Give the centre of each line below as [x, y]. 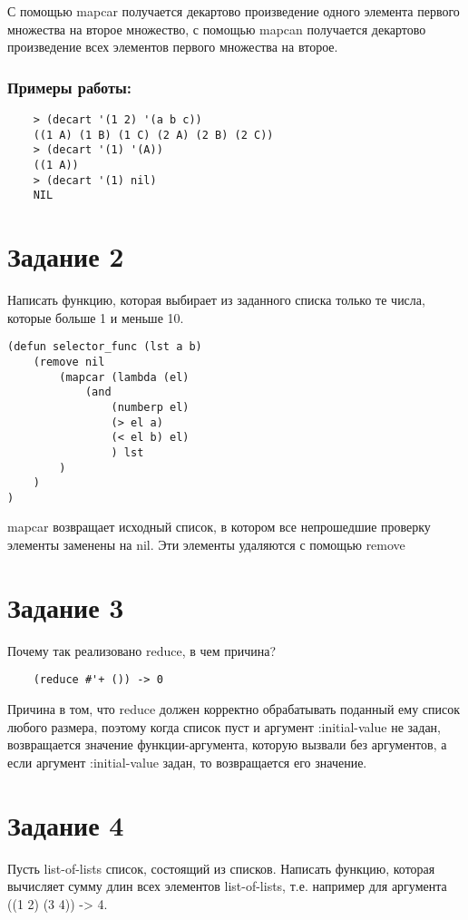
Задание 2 [66, 256]
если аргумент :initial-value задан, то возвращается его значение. [187, 762]
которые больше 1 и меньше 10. [96, 317]
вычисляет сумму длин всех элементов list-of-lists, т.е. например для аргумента [227, 886]
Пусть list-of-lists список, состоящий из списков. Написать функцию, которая [221, 868]
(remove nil [69, 362]
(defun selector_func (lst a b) [105, 347]
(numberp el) [150, 407]
